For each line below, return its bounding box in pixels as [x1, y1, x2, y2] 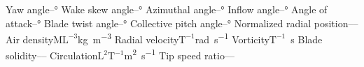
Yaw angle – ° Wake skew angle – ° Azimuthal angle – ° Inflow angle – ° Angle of [6, 2, 328, 16]
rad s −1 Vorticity [195, 30, 269, 46]
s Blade [290, 31, 323, 46]
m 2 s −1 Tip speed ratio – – [124, 46, 234, 63]
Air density [6, 31, 54, 46]
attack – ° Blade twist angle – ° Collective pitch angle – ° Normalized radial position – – [6, 15, 358, 30]
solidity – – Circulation [6, 48, 98, 63]
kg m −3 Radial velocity [78, 30, 179, 46]
